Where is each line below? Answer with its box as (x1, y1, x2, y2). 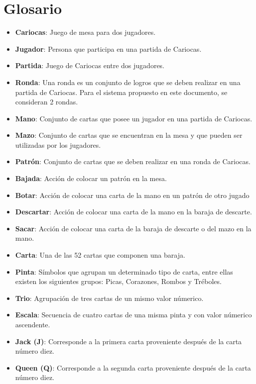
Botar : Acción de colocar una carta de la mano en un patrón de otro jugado (15, 190, 250, 200)
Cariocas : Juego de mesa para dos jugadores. (15, 27, 156, 37)
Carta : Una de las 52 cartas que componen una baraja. (15, 250, 185, 260)
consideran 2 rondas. (15, 96, 78, 107)
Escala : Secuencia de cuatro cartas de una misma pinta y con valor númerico (15, 309, 252, 320)
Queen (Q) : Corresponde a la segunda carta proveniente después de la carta (15, 362, 251, 373)
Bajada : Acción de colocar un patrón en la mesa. (15, 173, 167, 184)
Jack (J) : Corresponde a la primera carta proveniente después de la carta (15, 336, 242, 346)
